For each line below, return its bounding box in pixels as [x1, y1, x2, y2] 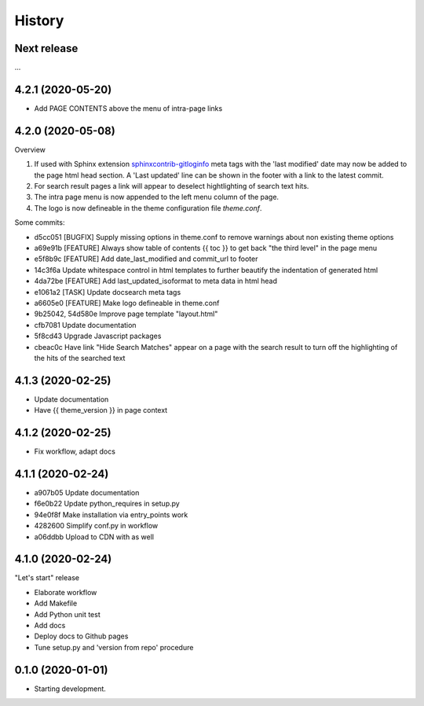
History [14, 12, 64, 29]
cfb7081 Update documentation [34, 320, 137, 329]
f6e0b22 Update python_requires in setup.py [34, 499, 180, 509]
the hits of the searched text [34, 353, 126, 362]
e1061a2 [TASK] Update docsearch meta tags [34, 287, 181, 296]
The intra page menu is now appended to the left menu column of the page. [34, 193, 279, 202]
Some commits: [14, 218, 65, 227]
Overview [14, 145, 46, 154]
